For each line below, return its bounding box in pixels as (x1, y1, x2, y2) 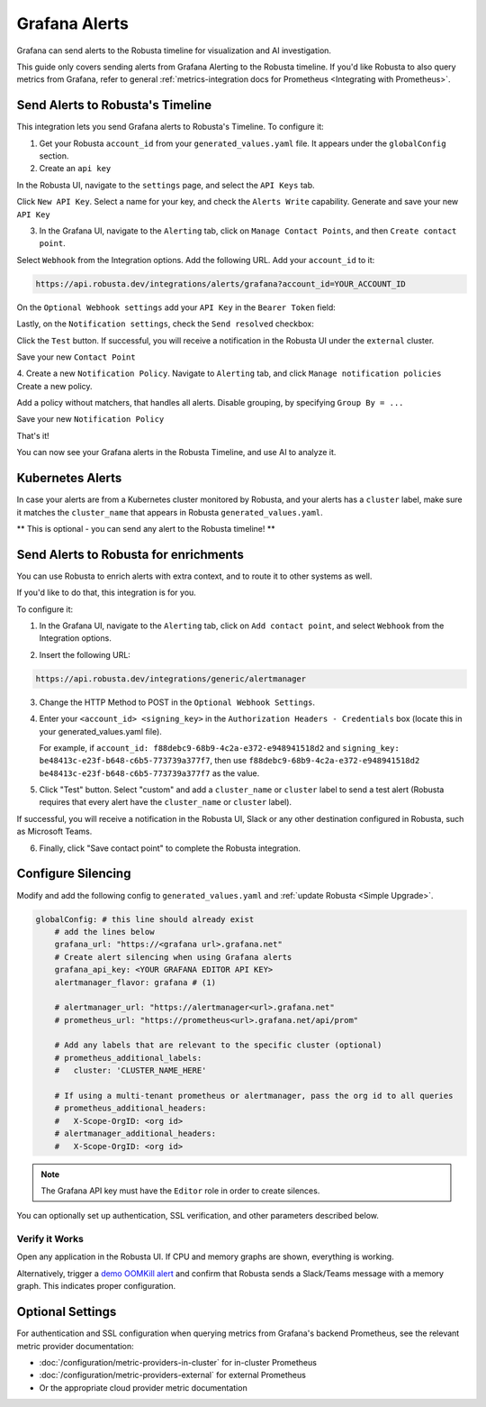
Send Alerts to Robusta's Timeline (16, 97, 212, 113)
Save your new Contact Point (16, 352, 136, 362)
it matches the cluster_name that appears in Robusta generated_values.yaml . (16, 507, 323, 517)
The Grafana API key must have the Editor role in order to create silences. (40, 1185, 320, 1196)
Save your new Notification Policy (16, 414, 165, 425)
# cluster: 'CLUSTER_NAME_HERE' (54, 1065, 207, 1076)
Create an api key (39, 163, 112, 174)
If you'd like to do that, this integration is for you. (16, 587, 197, 598)
